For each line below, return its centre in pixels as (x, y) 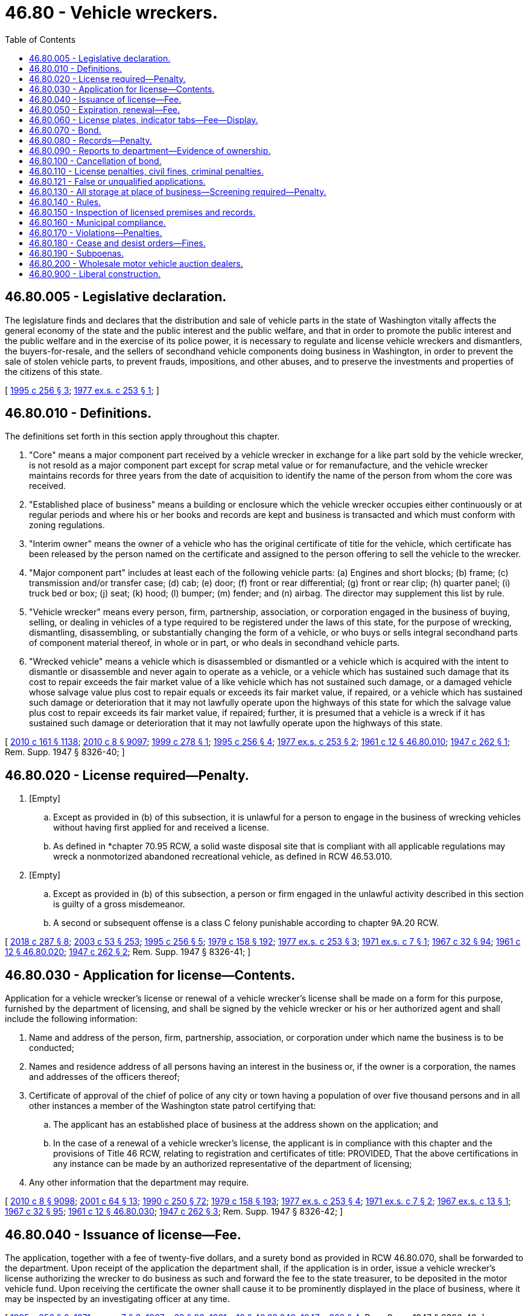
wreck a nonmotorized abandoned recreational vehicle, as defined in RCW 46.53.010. (223, 857)
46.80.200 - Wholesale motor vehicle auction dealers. (136, 263)
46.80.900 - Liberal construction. (95, 273)
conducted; (52, 1048)
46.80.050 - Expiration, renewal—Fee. (104, 109)
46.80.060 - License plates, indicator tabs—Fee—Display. (144, 120)
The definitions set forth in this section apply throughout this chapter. (142, 436)
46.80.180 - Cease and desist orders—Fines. (117, 243)
